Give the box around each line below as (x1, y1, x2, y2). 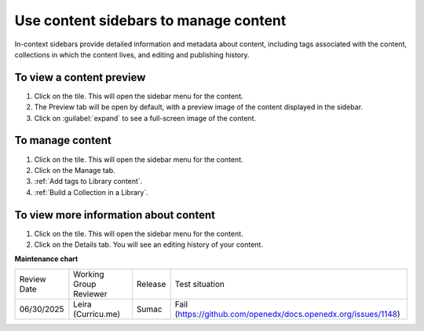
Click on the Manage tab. (34, 165, 115, 175)
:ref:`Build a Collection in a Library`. (34, 187, 148, 197)
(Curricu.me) (73, 308, 121, 319)
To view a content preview (14, 71, 146, 84)
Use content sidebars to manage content (14, 12, 287, 29)
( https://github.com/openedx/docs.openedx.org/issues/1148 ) (174, 308, 400, 319)
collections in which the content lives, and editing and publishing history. (14, 50, 250, 59)
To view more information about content (14, 208, 216, 222)
